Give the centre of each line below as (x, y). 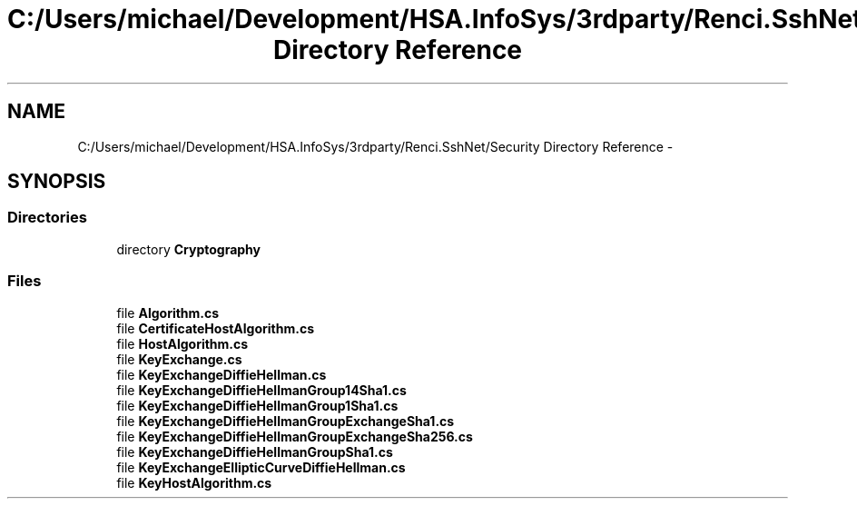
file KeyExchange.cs (179, 359)
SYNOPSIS (57, 182)
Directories (47, 218)
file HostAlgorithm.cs (182, 343)
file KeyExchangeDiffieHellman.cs (222, 374)
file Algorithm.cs (168, 313)
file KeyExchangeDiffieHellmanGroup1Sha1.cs (257, 405)
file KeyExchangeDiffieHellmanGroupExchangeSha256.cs (295, 436)
